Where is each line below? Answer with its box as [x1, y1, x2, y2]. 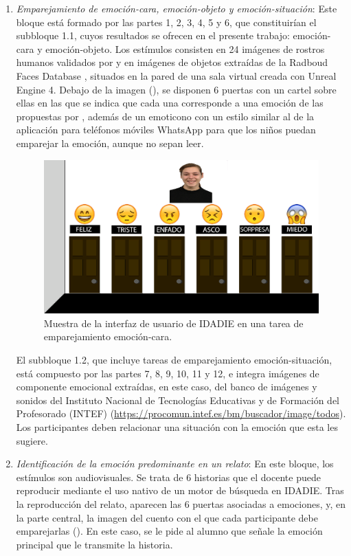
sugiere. [16, 433, 48, 447]
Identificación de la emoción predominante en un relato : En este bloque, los [16, 456, 334, 471]
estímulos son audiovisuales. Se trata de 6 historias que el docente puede [16, 469, 321, 484]
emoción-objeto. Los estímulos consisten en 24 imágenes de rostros [45, 41, 325, 56]
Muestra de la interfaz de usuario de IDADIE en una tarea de [43, 315, 304, 330]
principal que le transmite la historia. [16, 537, 173, 551]
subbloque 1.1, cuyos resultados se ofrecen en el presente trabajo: [16, 28, 290, 43]
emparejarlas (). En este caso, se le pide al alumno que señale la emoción [16, 524, 323, 538]
